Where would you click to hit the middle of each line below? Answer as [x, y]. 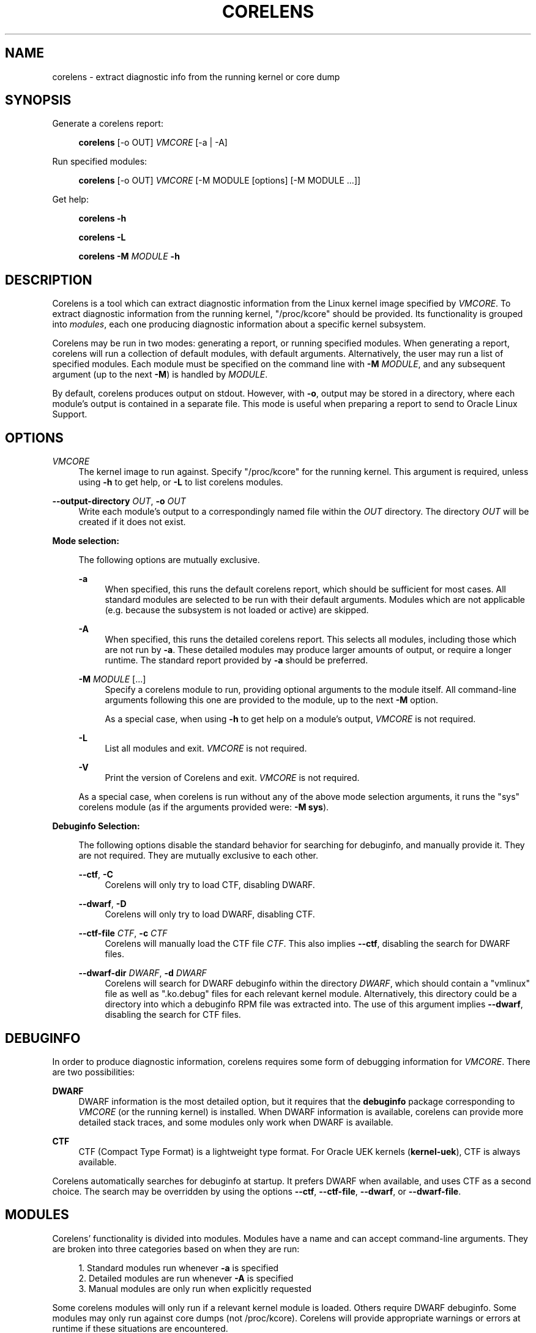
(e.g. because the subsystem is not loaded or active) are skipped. [237, 610]
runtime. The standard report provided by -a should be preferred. [236, 660]
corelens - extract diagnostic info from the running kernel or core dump [196, 77]
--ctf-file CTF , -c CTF [123, 933]
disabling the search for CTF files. [173, 1015]
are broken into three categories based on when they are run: [176, 1249]
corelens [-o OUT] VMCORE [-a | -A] [153, 143]
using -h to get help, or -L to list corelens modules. [181, 482]
